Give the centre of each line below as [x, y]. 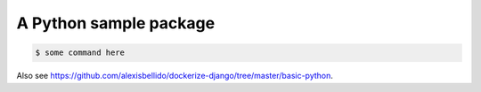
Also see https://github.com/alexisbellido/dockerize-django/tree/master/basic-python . [175, 76]
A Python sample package [116, 23]
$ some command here [80, 53]
